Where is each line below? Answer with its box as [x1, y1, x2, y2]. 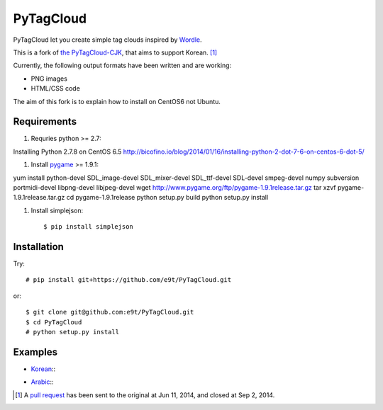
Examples [13, 346, 58, 358]
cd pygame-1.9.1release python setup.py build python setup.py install [66, 193, 269, 202]
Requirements [13, 115, 77, 127]
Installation [13, 241, 64, 253]
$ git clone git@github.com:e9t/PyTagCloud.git [26, 308, 194, 317]
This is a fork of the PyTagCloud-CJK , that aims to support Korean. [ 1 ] [13, 48, 218, 57]
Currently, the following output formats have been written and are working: [13, 61, 232, 70]
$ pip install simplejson [43, 223, 134, 231]
